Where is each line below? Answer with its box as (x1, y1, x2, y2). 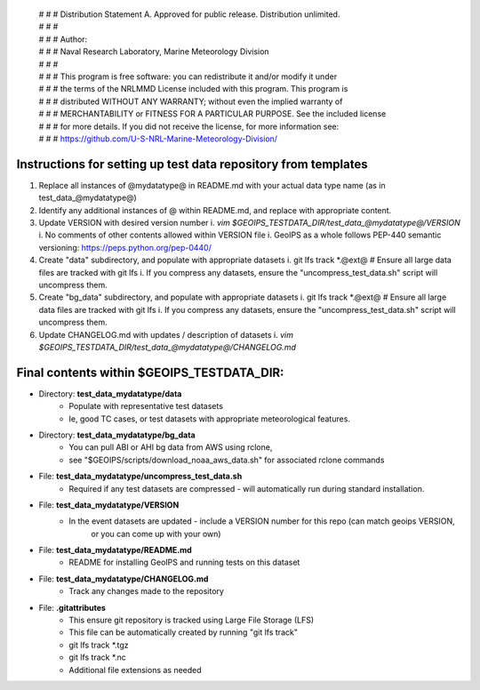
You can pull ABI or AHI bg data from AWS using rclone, (68, 442, 273, 453)
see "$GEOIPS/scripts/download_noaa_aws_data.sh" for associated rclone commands (68, 454, 385, 465)
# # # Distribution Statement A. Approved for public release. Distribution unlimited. (38, 9, 340, 20)
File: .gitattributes (38, 602, 107, 613)
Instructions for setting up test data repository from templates (16, 156, 368, 172)
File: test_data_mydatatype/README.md (38, 545, 193, 556)
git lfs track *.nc (68, 652, 126, 662)
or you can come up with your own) (91, 528, 221, 539)
